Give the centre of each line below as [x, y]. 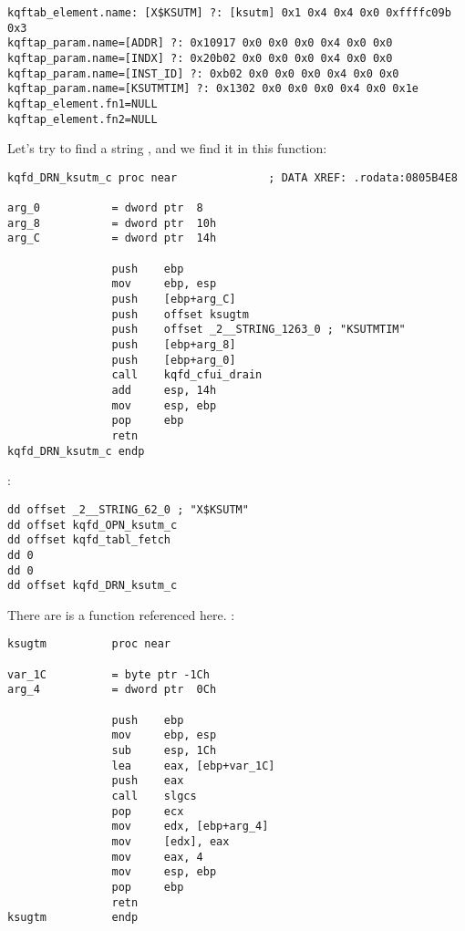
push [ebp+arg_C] [174, 300]
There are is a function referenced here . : [121, 614]
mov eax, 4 [157, 857]
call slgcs [154, 796]
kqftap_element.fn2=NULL [83, 119]
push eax [148, 781]
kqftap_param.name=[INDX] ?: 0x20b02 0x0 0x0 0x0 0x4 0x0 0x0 [200, 58]
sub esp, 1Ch [164, 751]
